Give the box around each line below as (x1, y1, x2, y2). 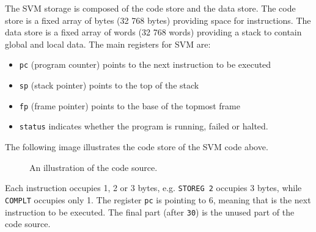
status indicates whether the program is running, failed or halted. (19, 120, 268, 132)
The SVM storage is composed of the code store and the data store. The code (5, 2, 296, 14)
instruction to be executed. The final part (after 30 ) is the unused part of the (5, 205, 295, 218)
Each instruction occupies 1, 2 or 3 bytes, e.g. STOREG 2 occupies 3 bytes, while (5, 181, 302, 194)
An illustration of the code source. (29, 161, 158, 173)
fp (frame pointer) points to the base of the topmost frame (19, 99, 240, 112)
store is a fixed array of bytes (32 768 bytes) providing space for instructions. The (5, 13, 311, 26)
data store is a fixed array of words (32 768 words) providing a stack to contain (5, 26, 302, 38)
